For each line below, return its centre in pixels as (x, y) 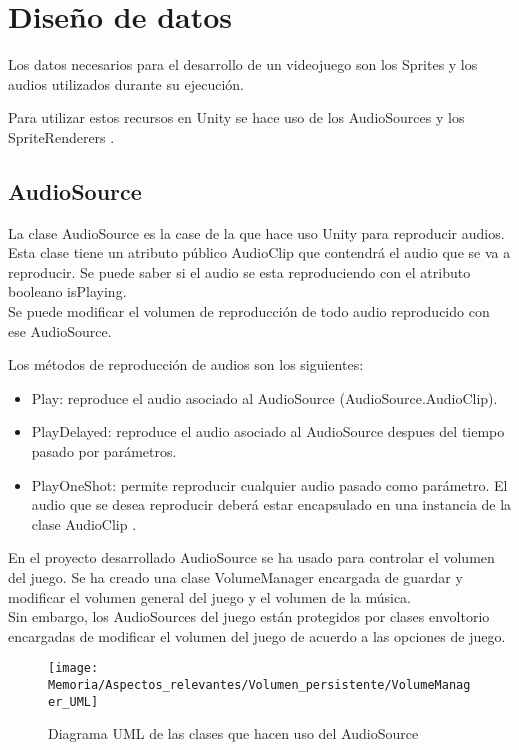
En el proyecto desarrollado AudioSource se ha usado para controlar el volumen (251, 557)
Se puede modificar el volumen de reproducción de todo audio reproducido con (249, 311)
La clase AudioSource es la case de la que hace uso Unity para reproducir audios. (256, 232)
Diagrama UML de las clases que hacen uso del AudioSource (233, 733)
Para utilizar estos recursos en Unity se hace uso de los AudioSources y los (236, 117)
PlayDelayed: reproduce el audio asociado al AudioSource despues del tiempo (268, 431)
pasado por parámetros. (104, 451)
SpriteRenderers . (61, 136)
